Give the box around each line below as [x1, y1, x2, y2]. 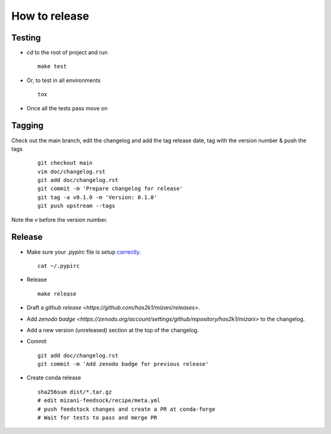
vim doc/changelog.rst [37, 168, 106, 175]
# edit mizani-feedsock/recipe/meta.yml [37, 397, 161, 404]
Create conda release [26, 374, 82, 381]
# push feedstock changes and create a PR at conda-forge [37, 405, 216, 413]
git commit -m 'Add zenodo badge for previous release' [37, 360, 209, 368]
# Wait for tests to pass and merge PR [37, 414, 158, 421]
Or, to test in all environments [26, 77, 101, 84]
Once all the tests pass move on [26, 104, 108, 112]
